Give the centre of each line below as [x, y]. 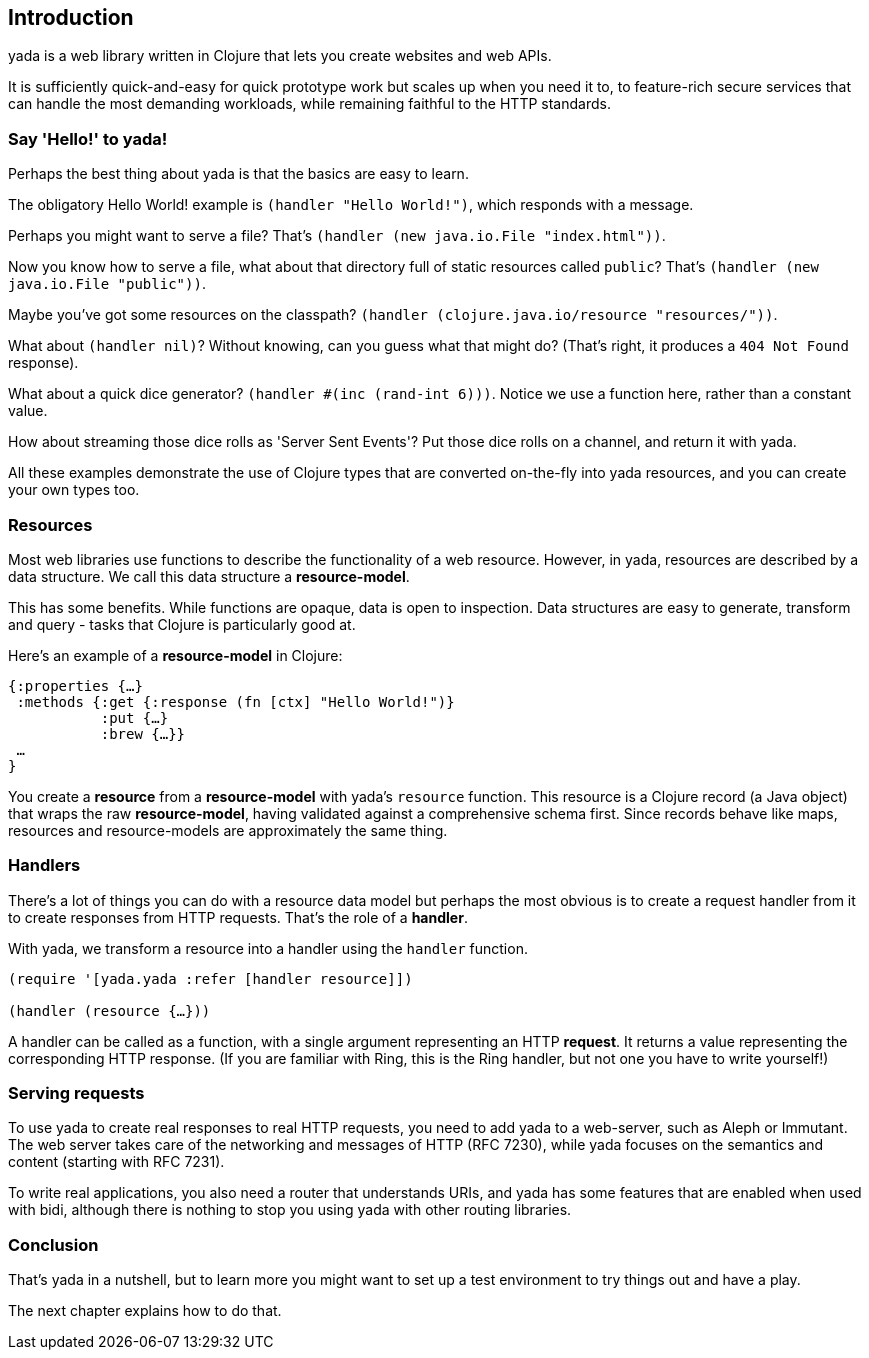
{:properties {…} [75, 685]
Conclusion [53, 1244]
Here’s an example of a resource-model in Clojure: [175, 655]
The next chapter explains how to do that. [145, 1311]
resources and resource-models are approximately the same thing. [228, 830]
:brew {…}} [143, 733]
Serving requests [76, 1093]
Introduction [71, 17]
